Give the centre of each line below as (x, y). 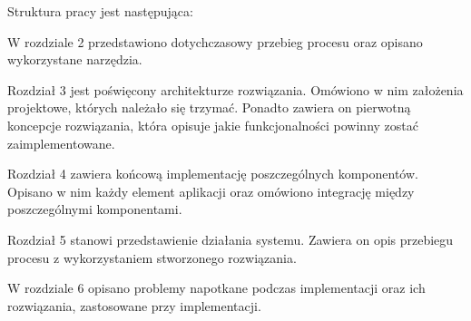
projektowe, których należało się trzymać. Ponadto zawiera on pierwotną (209, 107)
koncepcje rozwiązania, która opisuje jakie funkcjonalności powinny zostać (213, 125)
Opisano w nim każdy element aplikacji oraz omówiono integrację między (211, 191)
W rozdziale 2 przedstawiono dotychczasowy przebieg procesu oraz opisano (215, 41)
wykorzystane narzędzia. (75, 59)
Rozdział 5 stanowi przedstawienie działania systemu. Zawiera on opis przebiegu (231, 239)
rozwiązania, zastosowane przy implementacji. (134, 305)
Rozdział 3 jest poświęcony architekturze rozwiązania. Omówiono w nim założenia (235, 89)
